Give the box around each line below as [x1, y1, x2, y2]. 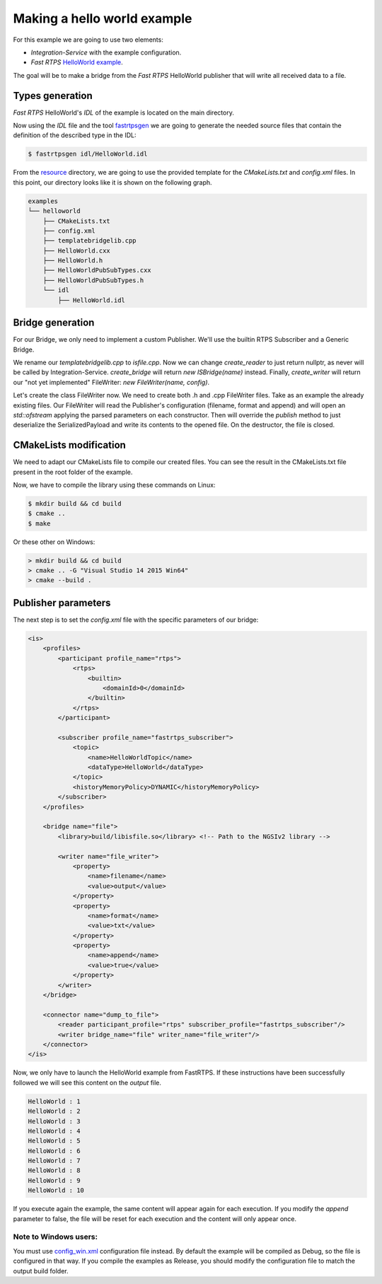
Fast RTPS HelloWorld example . [30, 58, 123, 66]
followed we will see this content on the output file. [13, 1078, 162, 1087]
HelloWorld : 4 [28, 1127, 81, 1135]
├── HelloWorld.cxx [42, 246, 111, 255]
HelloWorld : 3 [28, 1117, 81, 1125]
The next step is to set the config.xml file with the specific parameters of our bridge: [13, 615, 259, 624]
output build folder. [13, 1266, 69, 1275]
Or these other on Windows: [13, 538, 95, 546]
